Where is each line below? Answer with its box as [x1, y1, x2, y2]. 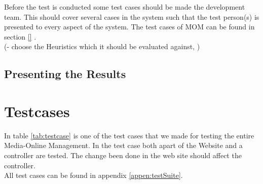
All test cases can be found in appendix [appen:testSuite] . [4, 170, 183, 180]
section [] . [4, 31, 36, 42]
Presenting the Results [4, 66, 126, 82]
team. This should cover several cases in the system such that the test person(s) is [4, 11, 259, 22]
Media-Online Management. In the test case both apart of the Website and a [4, 140, 243, 151]
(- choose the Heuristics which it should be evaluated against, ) [4, 41, 200, 52]
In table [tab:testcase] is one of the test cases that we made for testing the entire [4, 130, 254, 140]
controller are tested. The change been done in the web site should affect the [4, 150, 242, 161]
